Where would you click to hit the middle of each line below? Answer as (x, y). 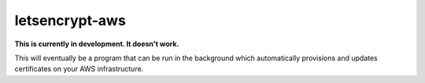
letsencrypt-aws (70, 20)
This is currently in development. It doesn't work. (97, 44)
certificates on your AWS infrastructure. (79, 69)
